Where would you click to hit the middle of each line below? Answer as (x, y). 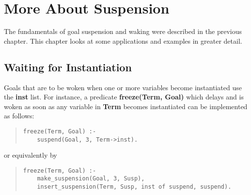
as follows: (19, 116)
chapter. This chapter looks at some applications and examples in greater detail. (123, 41)
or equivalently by (31, 155)
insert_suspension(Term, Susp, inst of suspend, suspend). (134, 187)
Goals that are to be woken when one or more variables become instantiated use (123, 87)
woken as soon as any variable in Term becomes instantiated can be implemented (126, 106)
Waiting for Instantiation (68, 67)
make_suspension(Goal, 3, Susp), (91, 179)
